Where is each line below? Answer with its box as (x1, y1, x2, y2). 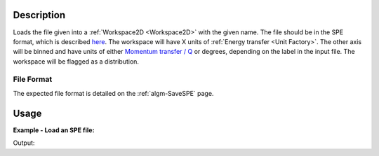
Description (13, 9, 66, 21)
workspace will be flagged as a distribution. (13, 57, 140, 66)
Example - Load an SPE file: (13, 126, 95, 134)
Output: (13, 139, 35, 147)
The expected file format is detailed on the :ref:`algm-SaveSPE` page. (13, 89, 214, 97)
